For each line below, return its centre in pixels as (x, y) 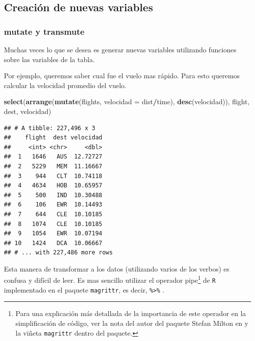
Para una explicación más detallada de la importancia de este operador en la (131, 313)
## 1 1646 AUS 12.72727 (53, 157)
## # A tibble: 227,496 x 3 (50, 128)
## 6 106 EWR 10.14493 (53, 205)
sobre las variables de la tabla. (50, 59)
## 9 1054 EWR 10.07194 (53, 234)
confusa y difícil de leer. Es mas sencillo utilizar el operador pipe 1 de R (110, 279)
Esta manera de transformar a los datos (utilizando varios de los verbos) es (117, 268)
